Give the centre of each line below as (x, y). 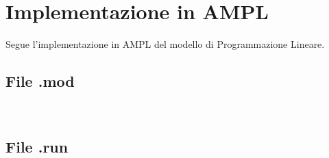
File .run (37, 146)
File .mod (40, 81)
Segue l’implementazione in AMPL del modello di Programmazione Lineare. (165, 44)
